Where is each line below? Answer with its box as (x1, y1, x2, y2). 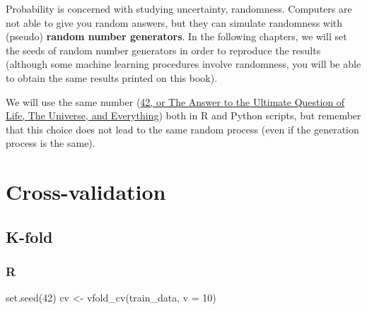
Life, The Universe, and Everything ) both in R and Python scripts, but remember (6, 108, 361, 123)
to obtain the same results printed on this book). (6, 70, 218, 85)
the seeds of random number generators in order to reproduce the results (6, 42, 321, 57)
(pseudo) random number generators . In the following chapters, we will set (6, 29, 347, 44)
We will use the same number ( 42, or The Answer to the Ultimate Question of (6, 94, 345, 109)
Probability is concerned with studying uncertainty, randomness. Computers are (6, 1, 352, 16)
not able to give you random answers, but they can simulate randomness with (6, 15, 343, 30)
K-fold (6, 225, 53, 247)
